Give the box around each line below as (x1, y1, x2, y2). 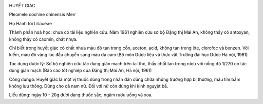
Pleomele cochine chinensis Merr (9, 12, 76, 17)
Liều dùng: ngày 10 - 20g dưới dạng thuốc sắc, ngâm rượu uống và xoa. (9, 92, 153, 98)
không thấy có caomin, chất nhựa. (9, 36, 77, 42)
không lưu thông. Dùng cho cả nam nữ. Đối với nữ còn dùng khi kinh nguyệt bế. (9, 83, 168, 89)
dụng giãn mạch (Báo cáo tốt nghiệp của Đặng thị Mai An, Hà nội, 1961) (9, 68, 152, 74)
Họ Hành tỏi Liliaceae (9, 20, 52, 26)
